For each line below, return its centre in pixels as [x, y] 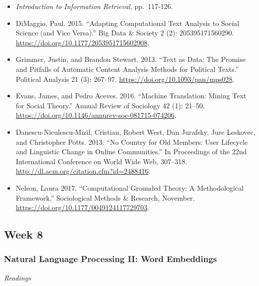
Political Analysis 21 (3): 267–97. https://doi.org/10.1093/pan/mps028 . [125, 79]
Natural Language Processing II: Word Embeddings [111, 259]
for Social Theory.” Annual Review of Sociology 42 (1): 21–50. [110, 105]
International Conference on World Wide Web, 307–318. [101, 161]
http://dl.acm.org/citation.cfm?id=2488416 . [83, 171]
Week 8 [23, 234]
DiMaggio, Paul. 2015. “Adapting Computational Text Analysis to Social [128, 23]
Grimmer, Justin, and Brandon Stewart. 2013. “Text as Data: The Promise [130, 59]
